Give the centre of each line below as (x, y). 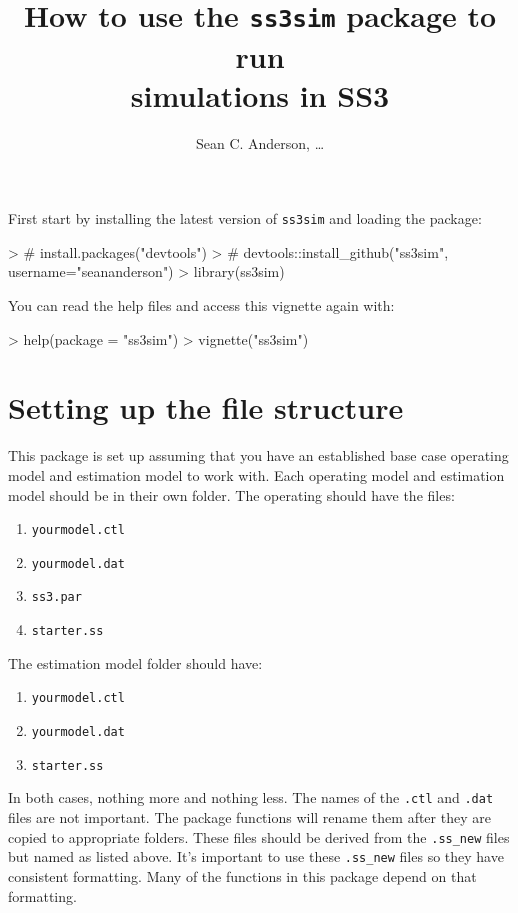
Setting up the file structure (206, 407)
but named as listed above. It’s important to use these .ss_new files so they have (256, 856)
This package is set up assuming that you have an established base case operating (258, 455)
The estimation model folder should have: (135, 662)
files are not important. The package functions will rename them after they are (249, 817)
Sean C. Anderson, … (260, 142)
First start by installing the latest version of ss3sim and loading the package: (245, 218)
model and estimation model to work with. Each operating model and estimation (256, 474)
